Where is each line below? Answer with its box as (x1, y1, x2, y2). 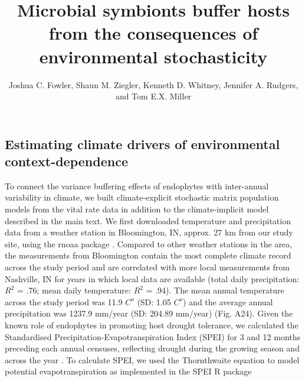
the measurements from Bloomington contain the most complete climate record (5, 249, 291, 261)
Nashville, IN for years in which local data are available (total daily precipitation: (5, 272, 300, 285)
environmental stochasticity (39, 44, 268, 68)
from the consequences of (48, 21, 258, 45)
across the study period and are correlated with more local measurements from (5, 261, 290, 273)
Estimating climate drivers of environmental (5, 134, 280, 153)
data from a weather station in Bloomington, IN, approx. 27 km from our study (5, 226, 293, 238)
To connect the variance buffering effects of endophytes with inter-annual (5, 179, 269, 192)
